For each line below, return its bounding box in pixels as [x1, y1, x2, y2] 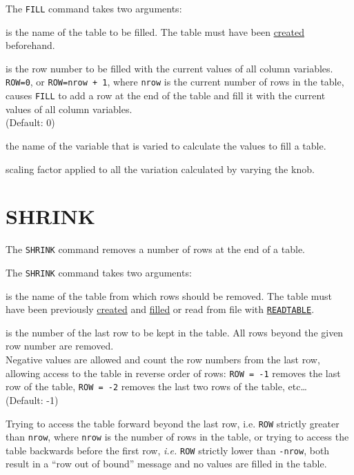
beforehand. [6, 38, 55, 52]
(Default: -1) [6, 392, 59, 407]
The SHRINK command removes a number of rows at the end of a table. [6, 242, 306, 256]
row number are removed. [6, 338, 114, 353]
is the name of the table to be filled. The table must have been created [6, 24, 304, 39]
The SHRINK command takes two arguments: [6, 265, 192, 279]
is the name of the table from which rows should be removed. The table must [6, 288, 332, 303]
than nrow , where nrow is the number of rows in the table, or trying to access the [6, 429, 349, 444]
